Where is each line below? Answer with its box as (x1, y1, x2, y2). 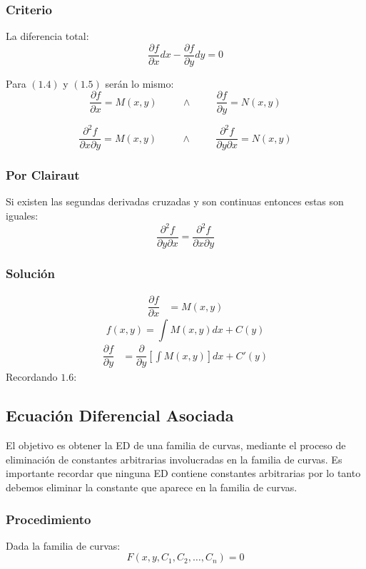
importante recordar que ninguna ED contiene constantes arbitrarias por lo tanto (6, 466, 361, 481)
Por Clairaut (6, 166, 80, 184)
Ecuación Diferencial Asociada (6, 404, 234, 426)
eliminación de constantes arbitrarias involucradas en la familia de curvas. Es (6, 451, 342, 466)
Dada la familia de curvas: (6, 538, 121, 553)
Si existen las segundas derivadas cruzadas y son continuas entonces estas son (6, 194, 344, 209)
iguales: (6, 207, 39, 222)
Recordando (6, 369, 58, 384)
